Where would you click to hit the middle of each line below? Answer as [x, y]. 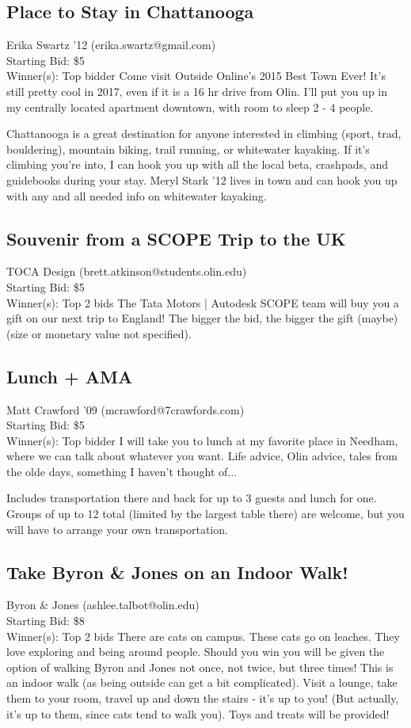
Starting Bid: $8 [46, 621]
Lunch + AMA [70, 376]
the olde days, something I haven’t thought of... [122, 471]
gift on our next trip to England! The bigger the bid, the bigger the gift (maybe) [202, 318]
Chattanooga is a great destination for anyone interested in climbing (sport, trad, [204, 133]
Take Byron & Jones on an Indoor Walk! [177, 572]
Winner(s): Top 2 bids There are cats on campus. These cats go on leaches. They [203, 636]
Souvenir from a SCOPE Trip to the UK [176, 238]
